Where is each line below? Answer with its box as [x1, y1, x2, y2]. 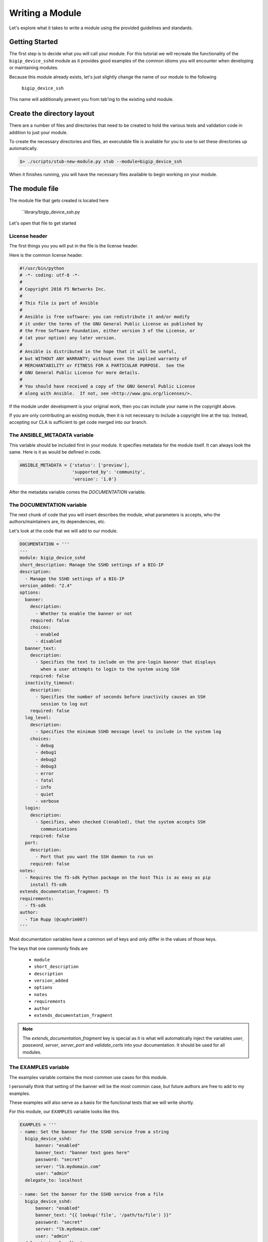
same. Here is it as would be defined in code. [9, 449, 102, 455]
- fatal [35, 777, 54, 783]
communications [40, 826, 78, 832]
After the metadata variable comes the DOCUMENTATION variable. [9, 489, 146, 495]
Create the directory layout [9, 109, 94, 118]
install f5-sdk [30, 882, 67, 887]
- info [35, 784, 52, 790]
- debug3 [35, 764, 57, 770]
